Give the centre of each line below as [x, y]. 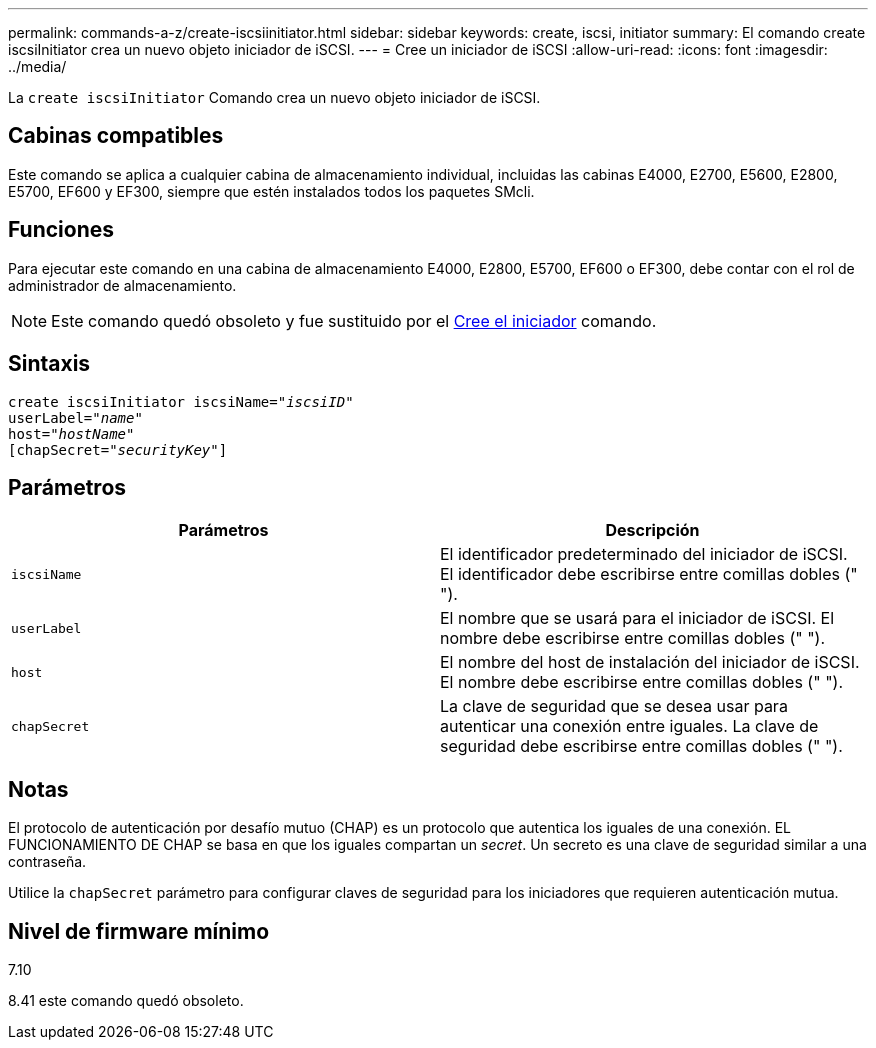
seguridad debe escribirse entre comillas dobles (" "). [641, 746]
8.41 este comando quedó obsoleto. [126, 1001]
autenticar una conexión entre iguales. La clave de [629, 726]
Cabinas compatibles [116, 136]
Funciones [61, 230]
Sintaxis [49, 364]
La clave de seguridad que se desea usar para [614, 706]
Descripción [652, 530]
